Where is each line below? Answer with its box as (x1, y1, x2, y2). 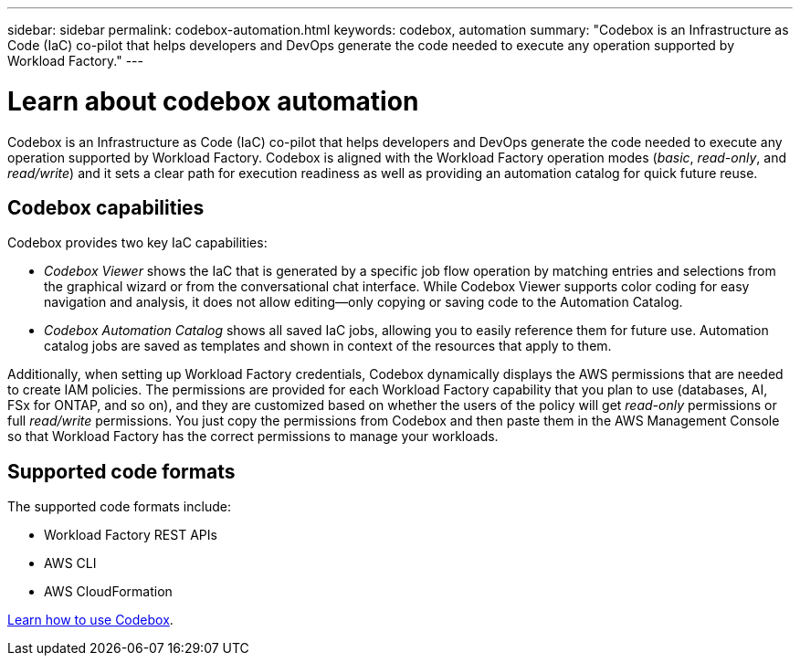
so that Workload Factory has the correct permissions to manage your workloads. (7, 428, 499, 445)
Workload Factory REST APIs (44, 527, 217, 543)
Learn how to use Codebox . (7, 612, 174, 628)
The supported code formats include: (7, 499, 231, 515)
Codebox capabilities (7, 195, 205, 219)
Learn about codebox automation (7, 85, 419, 117)
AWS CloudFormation (44, 584, 173, 600)
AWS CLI (44, 555, 97, 572)
